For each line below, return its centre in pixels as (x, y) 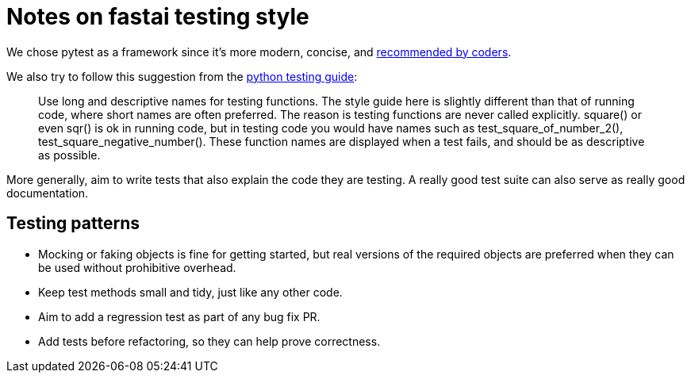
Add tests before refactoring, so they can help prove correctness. (209, 341)
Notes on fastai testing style (158, 17)
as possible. (69, 155)
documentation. (48, 193)
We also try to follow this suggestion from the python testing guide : (182, 76)
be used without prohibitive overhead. (137, 267)
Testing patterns (73, 224)
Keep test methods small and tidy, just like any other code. (190, 292)
